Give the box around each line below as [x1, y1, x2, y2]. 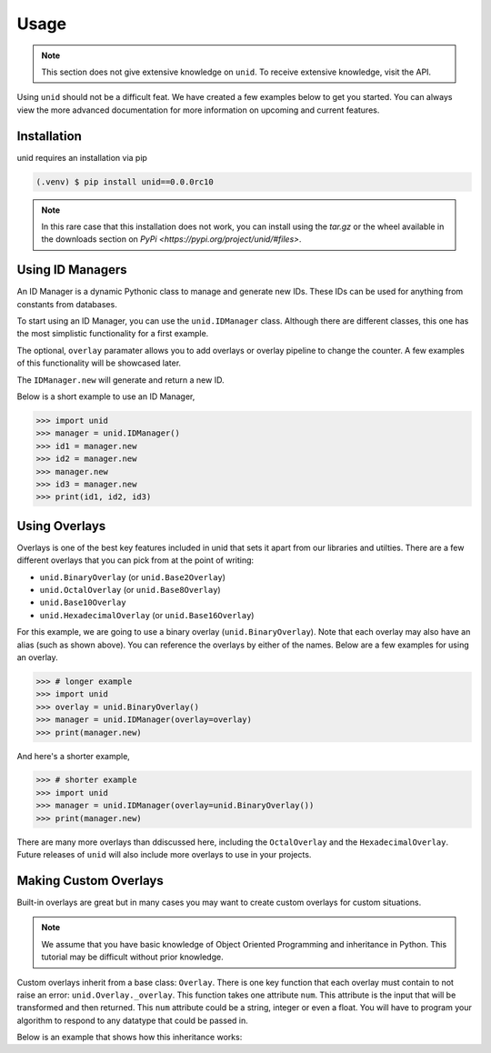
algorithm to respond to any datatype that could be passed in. [16, 1015, 249, 1026]
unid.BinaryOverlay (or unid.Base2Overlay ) [39, 571, 226, 582]
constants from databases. [16, 298, 117, 309]
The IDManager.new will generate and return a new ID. [16, 374, 225, 386]
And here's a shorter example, [16, 750, 131, 761]
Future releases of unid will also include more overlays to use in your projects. [16, 849, 312, 860]
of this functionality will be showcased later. [16, 357, 182, 368]
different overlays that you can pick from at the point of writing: [16, 555, 255, 566]
